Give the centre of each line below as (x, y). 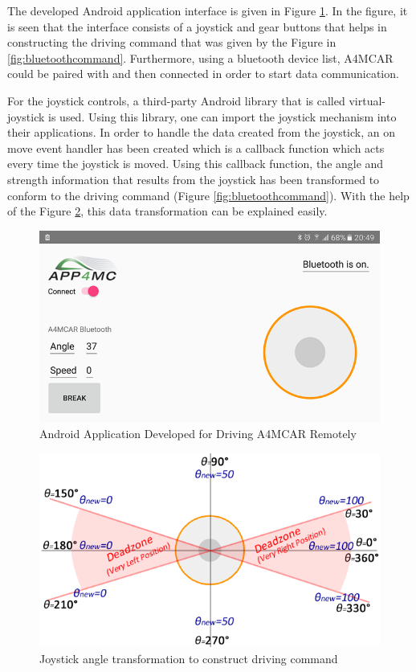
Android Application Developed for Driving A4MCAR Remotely (198, 433)
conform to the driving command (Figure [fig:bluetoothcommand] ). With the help (208, 195)
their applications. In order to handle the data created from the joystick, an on (201, 132)
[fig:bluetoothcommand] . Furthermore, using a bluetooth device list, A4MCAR (200, 57)
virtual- (367, 100)
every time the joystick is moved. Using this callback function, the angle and (196, 164)
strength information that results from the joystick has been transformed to (194, 179)
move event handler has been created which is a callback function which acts (196, 148)
